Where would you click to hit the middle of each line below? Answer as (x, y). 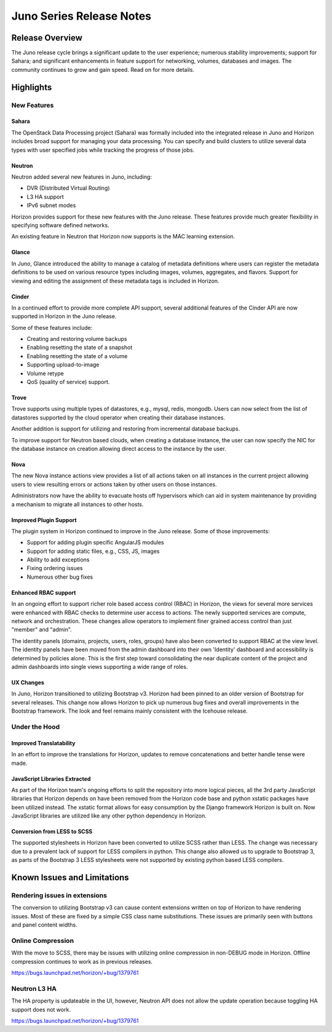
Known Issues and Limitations (70, 878)
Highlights (32, 87)
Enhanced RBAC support (44, 592)
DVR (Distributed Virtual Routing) (68, 188)
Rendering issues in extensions (59, 896)
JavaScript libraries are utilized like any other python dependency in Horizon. (109, 816)
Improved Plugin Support (44, 520)
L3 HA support (45, 197)
